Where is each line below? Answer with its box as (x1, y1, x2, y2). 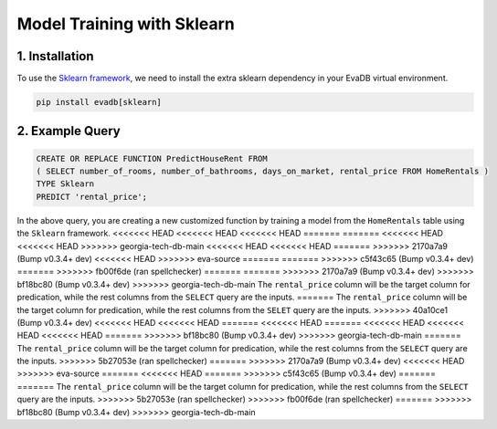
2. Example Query (16, 123, 121, 139)
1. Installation (16, 48, 95, 64)
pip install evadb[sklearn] (36, 97, 162, 108)
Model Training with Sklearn (16, 14, 235, 34)
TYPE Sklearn (36, 179, 95, 189)
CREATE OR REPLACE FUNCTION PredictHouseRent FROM (36, 153, 269, 163)
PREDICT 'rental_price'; (36, 192, 148, 202)
